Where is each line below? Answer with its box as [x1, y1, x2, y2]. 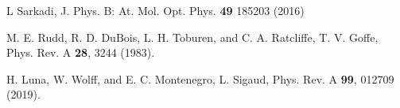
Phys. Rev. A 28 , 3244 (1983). [6, 44, 155, 61]
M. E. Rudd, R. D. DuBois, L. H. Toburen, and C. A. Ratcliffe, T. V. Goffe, [6, 28, 379, 45]
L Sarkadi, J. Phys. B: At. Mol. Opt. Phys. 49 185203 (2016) [6, 2, 305, 18]
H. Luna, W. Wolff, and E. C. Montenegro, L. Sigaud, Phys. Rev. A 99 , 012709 [6, 70, 394, 87]
